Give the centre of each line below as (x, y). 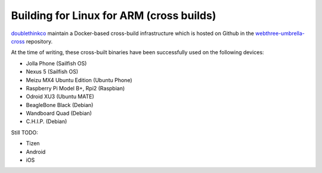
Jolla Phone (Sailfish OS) (56, 63)
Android (36, 152)
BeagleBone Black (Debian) (60, 105)
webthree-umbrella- (280, 33)
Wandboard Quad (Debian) (59, 114)
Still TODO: (24, 132)
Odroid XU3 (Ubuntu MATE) (60, 97)
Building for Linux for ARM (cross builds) (114, 15)
